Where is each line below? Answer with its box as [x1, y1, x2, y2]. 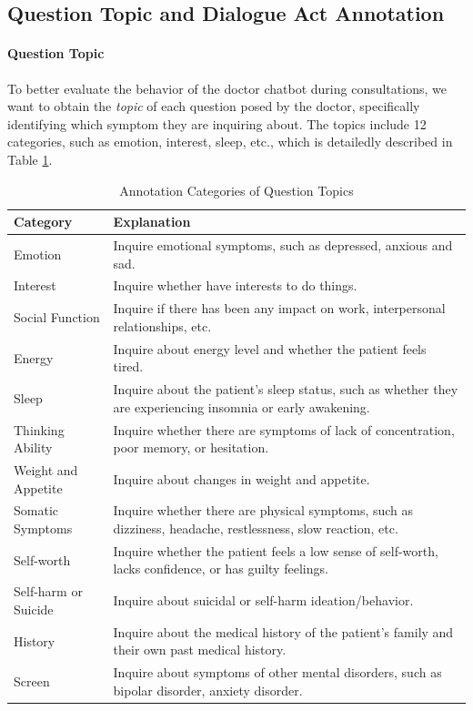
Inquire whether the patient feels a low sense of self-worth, [113, 541, 438, 560]
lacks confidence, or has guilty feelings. [113, 559, 328, 578]
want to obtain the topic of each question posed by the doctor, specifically [7, 96, 420, 116]
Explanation [113, 212, 191, 231]
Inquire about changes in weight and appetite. [113, 469, 370, 488]
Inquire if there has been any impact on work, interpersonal [113, 299, 446, 318]
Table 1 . [7, 149, 53, 168]
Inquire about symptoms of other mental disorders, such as [113, 663, 442, 682]
